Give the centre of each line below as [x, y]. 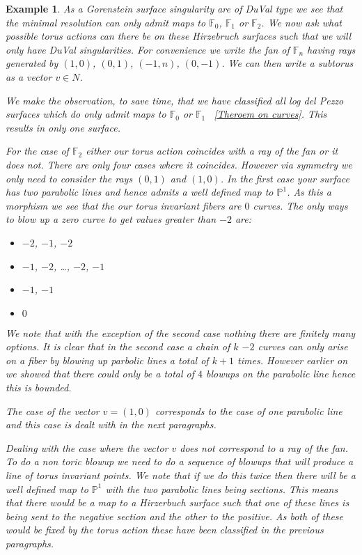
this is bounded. [39, 388]
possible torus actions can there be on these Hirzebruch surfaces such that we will [179, 36]
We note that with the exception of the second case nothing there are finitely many [181, 333]
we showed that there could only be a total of [100, 374]
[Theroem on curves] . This [270, 114]
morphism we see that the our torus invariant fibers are [124, 205]
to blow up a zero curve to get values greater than [111, 219]
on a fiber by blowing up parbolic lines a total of [107, 360]
